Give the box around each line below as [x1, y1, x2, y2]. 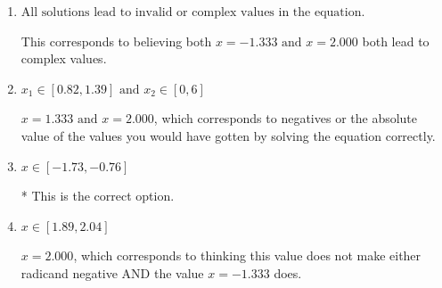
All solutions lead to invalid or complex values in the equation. [20, 6, 365, 19]
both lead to [362, 31, 430, 50]
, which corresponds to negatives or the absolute [153, 109, 418, 128]
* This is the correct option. [20, 186, 175, 205]
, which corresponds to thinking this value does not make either [73, 246, 422, 265]
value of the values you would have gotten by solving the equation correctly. [20, 126, 436, 144]
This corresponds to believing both [20, 31, 212, 50]
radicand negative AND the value [20, 263, 204, 282]
